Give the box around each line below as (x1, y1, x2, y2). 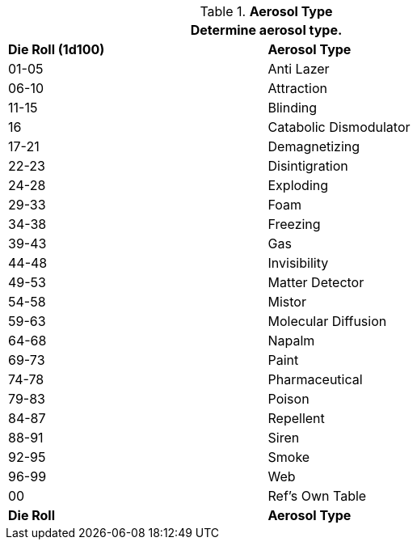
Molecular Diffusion (267, 313, 387, 329)
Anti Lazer (267, 61, 330, 77)
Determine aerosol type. (190, 22, 343, 38)
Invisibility (267, 255, 329, 271)
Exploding (267, 177, 329, 193)
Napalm (267, 332, 315, 349)
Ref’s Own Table (267, 488, 367, 504)
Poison (267, 391, 310, 407)
